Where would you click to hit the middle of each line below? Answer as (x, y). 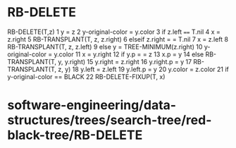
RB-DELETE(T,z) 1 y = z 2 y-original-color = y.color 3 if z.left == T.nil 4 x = (114, 32)
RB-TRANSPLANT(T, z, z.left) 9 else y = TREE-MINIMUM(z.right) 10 (105, 47)
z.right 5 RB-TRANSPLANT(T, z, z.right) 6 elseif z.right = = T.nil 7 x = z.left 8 (118, 39)
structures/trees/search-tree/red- (110, 120)
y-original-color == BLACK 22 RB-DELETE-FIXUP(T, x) (86, 76)
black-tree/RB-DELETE (75, 135)
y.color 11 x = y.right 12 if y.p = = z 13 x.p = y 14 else (129, 54)
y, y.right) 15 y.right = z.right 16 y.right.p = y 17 (125, 61)
